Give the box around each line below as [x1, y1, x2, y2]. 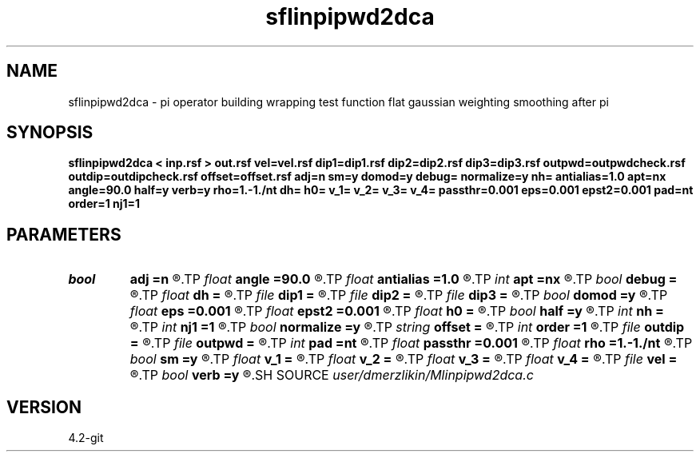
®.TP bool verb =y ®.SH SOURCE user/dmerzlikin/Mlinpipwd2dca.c [129, 367, 534, 384]
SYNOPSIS [6, 122, 93, 143]
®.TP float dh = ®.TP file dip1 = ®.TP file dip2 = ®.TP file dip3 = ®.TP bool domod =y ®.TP [129, 287, 668, 304]
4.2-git [68, 431, 104, 445]
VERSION [6, 396, 82, 417]
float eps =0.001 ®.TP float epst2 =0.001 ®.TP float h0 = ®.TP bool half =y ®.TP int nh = [129, 303, 664, 320]
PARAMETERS [6, 224, 121, 245]
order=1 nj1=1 [68, 197, 141, 211]
